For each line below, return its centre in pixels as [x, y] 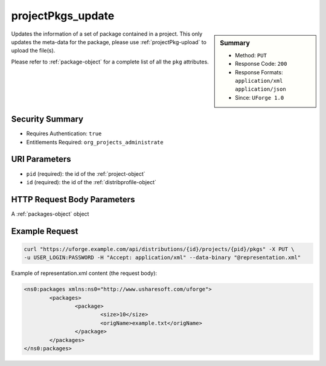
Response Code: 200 [261, 64]
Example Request [45, 231]
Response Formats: [259, 72]
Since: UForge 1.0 [260, 97]
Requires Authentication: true [64, 133]
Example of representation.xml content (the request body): [84, 273]
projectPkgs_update [63, 16]
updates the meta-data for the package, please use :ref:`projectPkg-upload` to [109, 42]
